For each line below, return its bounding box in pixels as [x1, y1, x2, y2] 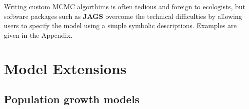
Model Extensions [4, 58, 127, 78]
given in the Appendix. [4, 30, 73, 40]
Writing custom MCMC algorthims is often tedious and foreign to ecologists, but [4, 1, 246, 11]
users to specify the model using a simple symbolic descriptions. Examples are [4, 20, 237, 31]
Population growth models [4, 92, 140, 107]
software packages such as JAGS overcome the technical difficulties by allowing [4, 11, 242, 21]
